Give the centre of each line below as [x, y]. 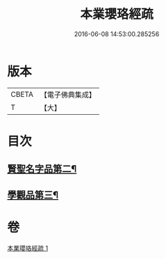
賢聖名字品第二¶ [42, 169]
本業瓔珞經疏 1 [28, 248]
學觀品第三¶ [33, 195]
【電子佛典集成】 [68, 95]
